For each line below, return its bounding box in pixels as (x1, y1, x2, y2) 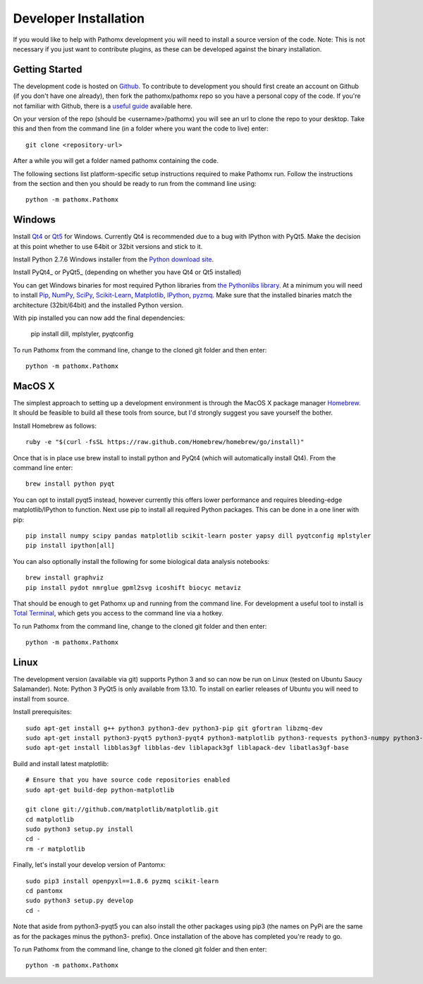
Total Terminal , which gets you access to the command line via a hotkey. (13, 609, 223, 617)
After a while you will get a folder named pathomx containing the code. (13, 156, 219, 165)
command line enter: (13, 464, 73, 472)
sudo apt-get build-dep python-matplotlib (25, 786, 175, 794)
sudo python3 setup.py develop (25, 897, 134, 905)
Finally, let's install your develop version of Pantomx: (13, 861, 166, 869)
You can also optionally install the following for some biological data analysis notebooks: (13, 557, 270, 565)
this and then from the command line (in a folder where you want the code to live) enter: (13, 124, 269, 133)
